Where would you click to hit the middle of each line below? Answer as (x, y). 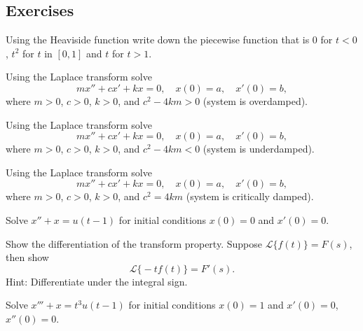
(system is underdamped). (259, 149)
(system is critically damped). (250, 196)
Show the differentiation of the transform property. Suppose (134, 243)
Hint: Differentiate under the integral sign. (97, 281)
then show (27, 257)
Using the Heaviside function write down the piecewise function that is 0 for (169, 40)
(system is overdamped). (255, 100)
